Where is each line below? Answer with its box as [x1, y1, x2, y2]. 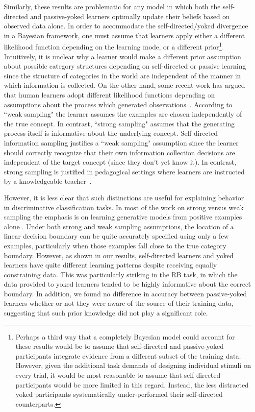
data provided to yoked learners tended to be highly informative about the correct [4, 279, 251, 289]
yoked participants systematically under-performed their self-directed [15, 389, 223, 399]
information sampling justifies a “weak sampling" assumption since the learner [4, 137, 239, 147]
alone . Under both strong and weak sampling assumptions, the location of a [4, 221, 234, 231]
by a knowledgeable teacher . [4, 176, 92, 186]
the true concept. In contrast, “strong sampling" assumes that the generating [4, 118, 235, 128]
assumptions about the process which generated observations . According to [4, 99, 232, 109]
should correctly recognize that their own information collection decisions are [4, 147, 235, 157]
